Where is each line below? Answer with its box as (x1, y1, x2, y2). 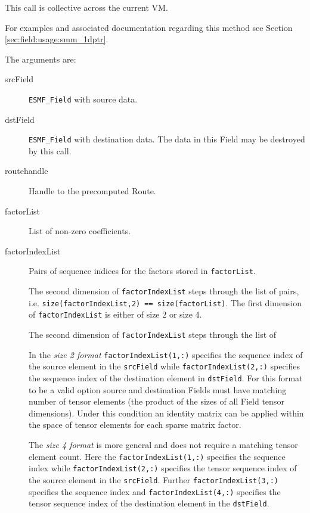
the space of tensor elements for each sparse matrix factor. (29, 418, 241, 431)
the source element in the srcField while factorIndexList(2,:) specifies (29, 360, 300, 372)
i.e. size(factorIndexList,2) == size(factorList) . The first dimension (29, 296, 302, 309)
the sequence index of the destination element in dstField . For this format (29, 372, 303, 384)
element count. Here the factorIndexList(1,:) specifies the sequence (29, 450, 286, 462)
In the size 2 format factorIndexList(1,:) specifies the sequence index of (29, 348, 303, 360)
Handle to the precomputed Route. (29, 185, 156, 197)
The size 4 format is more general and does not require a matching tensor (29, 439, 298, 451)
